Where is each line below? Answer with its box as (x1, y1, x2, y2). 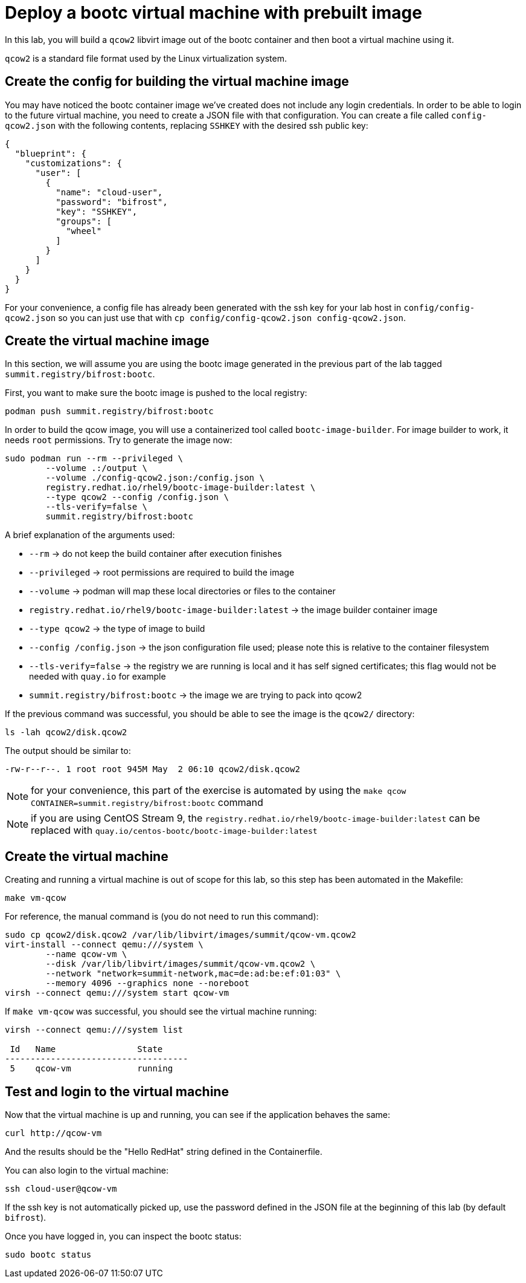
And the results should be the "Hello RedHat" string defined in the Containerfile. (5, 1146, 322, 1157)
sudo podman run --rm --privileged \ (5, 453, 184, 464)
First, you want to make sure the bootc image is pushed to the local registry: (5, 388, 307, 398)
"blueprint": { (14, 148, 86, 158)
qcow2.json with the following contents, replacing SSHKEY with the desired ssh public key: (5, 120, 368, 131)
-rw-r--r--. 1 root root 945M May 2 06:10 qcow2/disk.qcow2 (5, 764, 300, 775)
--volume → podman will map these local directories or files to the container (29, 586, 336, 597)
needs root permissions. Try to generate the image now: (5, 435, 233, 446)
